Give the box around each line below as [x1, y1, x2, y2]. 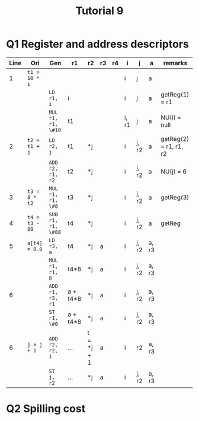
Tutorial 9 [75, 4, 124, 18]
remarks [163, 59, 188, 67]
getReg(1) [161, 90, 190, 98]
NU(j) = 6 [161, 167, 187, 175]
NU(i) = [161, 113, 182, 121]
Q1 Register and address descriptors [6, 37, 190, 51]
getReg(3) [161, 193, 190, 201]
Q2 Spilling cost [6, 402, 86, 416]
